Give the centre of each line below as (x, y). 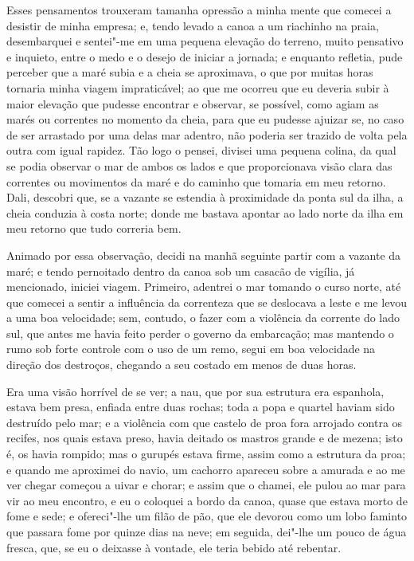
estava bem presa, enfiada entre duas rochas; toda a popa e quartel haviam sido (201, 407)
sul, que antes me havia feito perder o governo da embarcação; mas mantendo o (200, 333)
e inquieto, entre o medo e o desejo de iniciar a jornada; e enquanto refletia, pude (205, 56)
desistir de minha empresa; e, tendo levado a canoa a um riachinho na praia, (193, 25)
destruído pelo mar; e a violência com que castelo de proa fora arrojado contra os (205, 422)
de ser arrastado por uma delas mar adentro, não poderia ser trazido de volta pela (207, 134)
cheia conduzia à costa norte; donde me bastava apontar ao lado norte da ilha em (205, 212)
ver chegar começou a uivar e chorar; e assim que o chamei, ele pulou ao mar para (206, 485)
